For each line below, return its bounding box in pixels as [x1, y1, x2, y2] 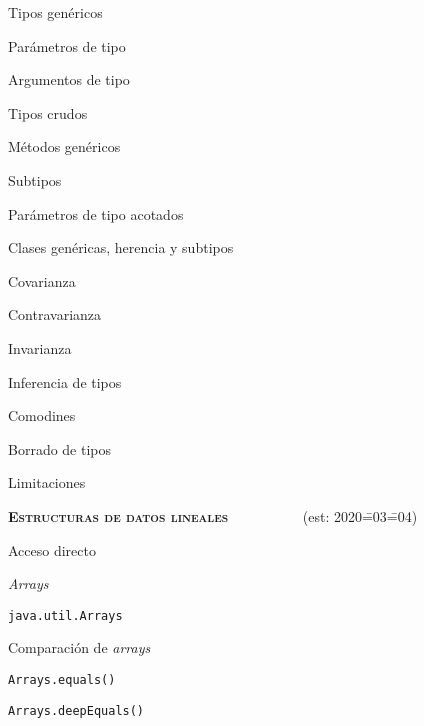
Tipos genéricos [8, 2, 103, 22]
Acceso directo [8, 539, 96, 560]
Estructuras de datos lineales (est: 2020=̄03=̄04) [8, 505, 418, 526]
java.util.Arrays [8, 608, 123, 623]
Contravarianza [8, 304, 102, 325]
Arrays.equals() [8, 672, 116, 687]
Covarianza [8, 270, 76, 291]
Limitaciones [8, 472, 86, 493]
